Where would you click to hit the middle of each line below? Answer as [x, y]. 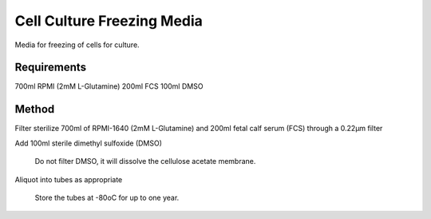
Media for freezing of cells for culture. [77, 45]
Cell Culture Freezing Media [109, 21]
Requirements [51, 68]
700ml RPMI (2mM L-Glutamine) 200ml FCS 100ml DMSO [109, 86]
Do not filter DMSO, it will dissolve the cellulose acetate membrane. [145, 161]
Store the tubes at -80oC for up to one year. [107, 197]
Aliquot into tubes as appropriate [69, 179]
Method [35, 109]
